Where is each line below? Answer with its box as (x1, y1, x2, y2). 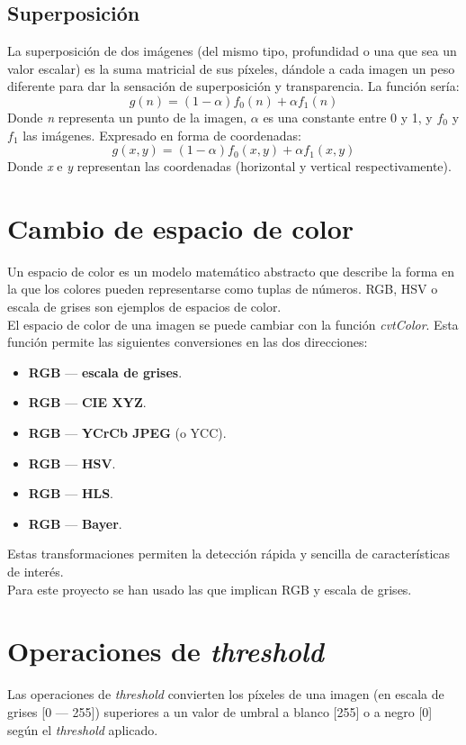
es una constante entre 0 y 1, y (263, 107, 433, 126)
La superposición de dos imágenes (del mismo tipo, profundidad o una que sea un (7, 41, 457, 60)
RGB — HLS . (28, 484, 114, 503)
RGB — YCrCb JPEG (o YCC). (28, 423, 227, 442)
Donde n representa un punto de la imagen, (7, 107, 247, 126)
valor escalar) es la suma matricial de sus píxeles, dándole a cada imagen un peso (7, 59, 455, 77)
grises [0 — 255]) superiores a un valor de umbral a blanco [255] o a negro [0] (7, 702, 433, 721)
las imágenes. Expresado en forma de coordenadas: (22, 125, 302, 144)
